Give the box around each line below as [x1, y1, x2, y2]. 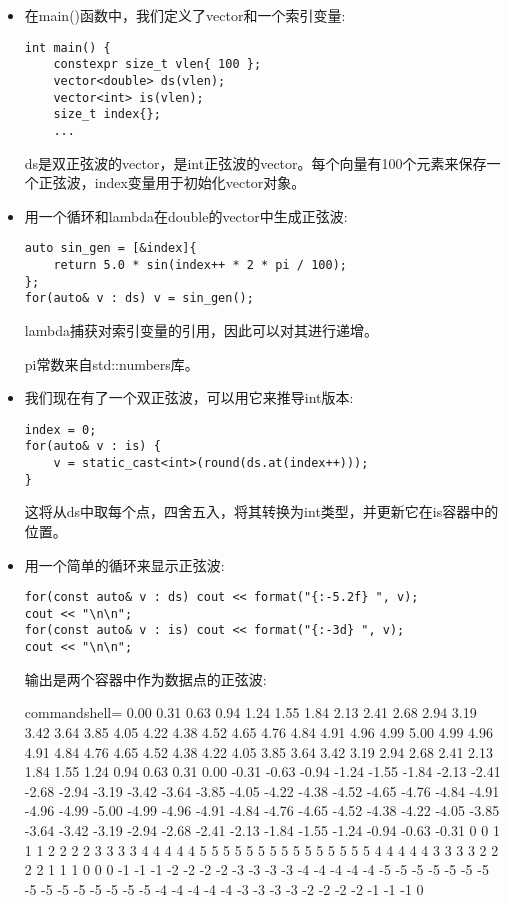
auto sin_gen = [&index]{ [24, 241, 197, 256]
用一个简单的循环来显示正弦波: [24, 554, 225, 575]
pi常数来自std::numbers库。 [24, 353, 199, 374]
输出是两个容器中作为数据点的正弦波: [24, 668, 267, 689]
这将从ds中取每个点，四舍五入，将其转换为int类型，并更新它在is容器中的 [24, 501, 499, 522]
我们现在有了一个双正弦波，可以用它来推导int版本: [24, 387, 354, 408]
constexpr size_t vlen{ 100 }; [53, 57, 262, 72]
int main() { [24, 40, 111, 55]
